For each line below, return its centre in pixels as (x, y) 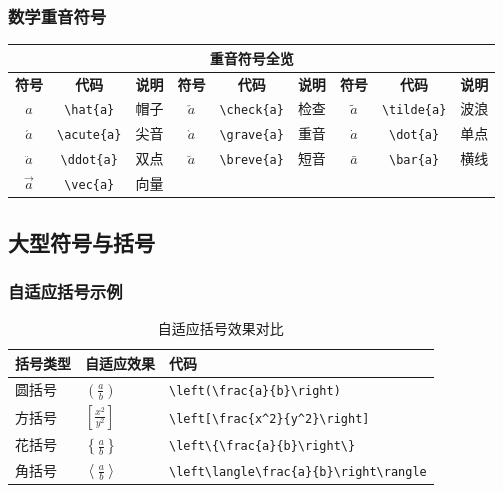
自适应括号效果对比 (220, 328)
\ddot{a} (89, 160)
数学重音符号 (57, 15)
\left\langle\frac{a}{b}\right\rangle (298, 471)
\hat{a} (89, 110)
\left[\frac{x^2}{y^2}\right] (269, 418)
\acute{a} (89, 135)
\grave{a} (251, 135)
